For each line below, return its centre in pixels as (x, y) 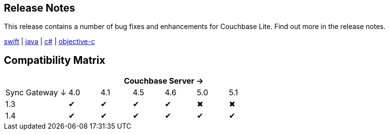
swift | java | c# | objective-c (50, 42)
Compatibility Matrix (55, 60)
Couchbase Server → (164, 81)
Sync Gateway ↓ (36, 93)
